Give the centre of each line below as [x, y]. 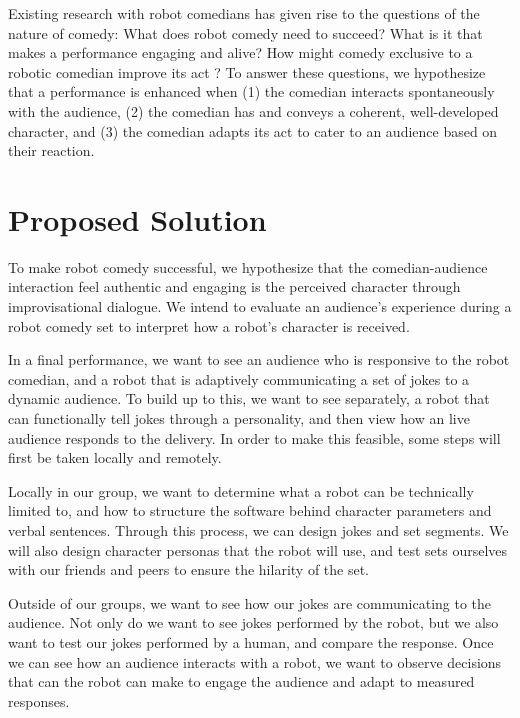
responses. [39, 700]
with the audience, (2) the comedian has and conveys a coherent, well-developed [253, 110]
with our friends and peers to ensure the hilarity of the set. [189, 569]
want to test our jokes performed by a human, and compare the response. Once [251, 641]
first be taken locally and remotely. [115, 457]
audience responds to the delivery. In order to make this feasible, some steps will [254, 437]
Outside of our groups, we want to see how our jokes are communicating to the [250, 602]
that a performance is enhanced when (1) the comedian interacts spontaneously [251, 91]
